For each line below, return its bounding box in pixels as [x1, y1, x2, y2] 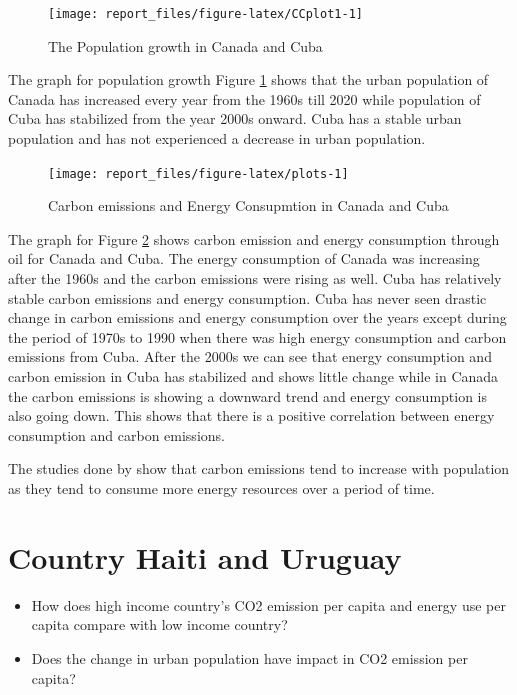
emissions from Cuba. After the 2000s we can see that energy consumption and [8, 346, 492, 367]
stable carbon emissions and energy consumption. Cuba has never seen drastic [8, 287, 487, 308]
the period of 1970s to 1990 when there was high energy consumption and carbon [8, 326, 507, 347]
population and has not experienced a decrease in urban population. [8, 128, 426, 149]
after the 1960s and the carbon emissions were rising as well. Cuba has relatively [8, 268, 502, 289]
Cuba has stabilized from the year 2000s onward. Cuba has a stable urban [8, 108, 462, 129]
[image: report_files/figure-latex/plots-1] [48, 166, 349, 181]
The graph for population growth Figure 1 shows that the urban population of [8, 69, 489, 90]
